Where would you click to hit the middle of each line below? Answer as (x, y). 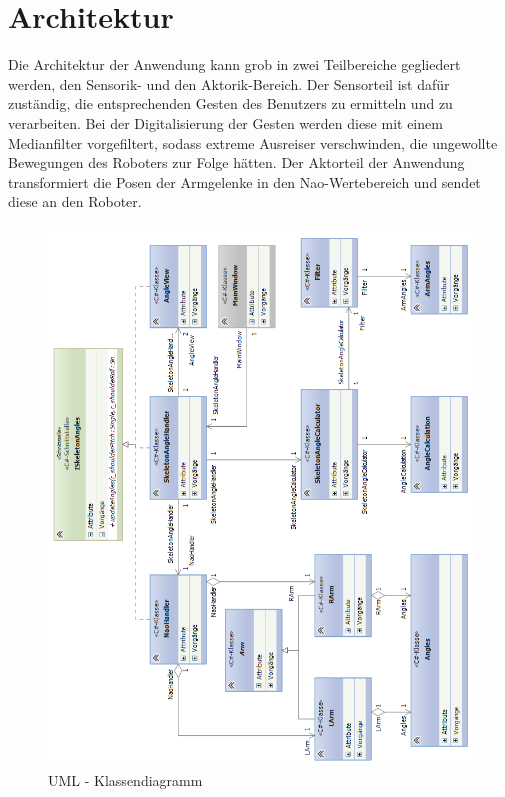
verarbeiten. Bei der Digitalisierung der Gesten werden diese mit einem (225, 122)
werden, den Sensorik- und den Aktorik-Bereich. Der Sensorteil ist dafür (229, 83)
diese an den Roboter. (75, 201)
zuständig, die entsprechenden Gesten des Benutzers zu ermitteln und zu (230, 103)
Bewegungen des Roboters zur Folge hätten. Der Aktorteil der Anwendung (236, 162)
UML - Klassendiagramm (125, 779)
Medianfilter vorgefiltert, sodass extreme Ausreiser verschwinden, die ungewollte (253, 142)
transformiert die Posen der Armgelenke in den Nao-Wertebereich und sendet (244, 181)
